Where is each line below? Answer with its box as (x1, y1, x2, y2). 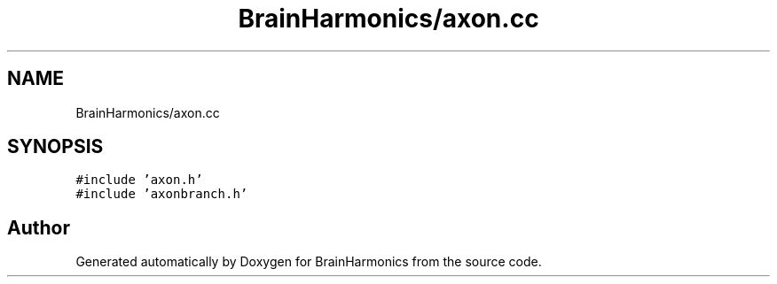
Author (7, 216, 70, 239)
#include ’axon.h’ (75, 173, 203, 188)
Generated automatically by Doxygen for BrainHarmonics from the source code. (75, 254, 542, 270)
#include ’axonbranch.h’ (75, 187, 248, 202)
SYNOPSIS (7, 135, 104, 158)
